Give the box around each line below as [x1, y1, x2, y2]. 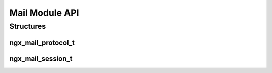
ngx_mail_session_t [9, 54, 73, 63]
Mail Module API [9, 7, 79, 18]
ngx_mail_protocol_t [9, 38, 75, 47]
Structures [9, 22, 46, 31]
